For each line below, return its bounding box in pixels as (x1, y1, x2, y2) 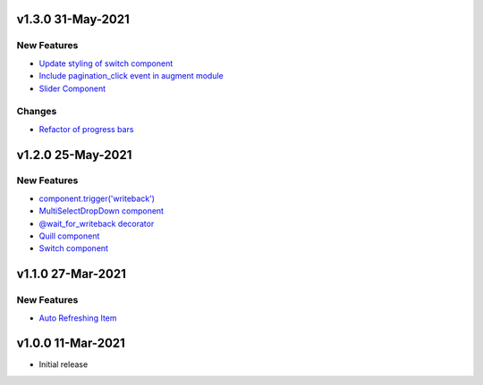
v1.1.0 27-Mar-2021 (16, 266, 127, 281)
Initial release (38, 359, 89, 370)
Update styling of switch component (38, 58, 174, 69)
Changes (16, 105, 57, 118)
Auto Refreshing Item (38, 313, 117, 323)
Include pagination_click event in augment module (38, 71, 224, 81)
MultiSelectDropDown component (38, 205, 165, 216)
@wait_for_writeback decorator (38, 218, 155, 229)
